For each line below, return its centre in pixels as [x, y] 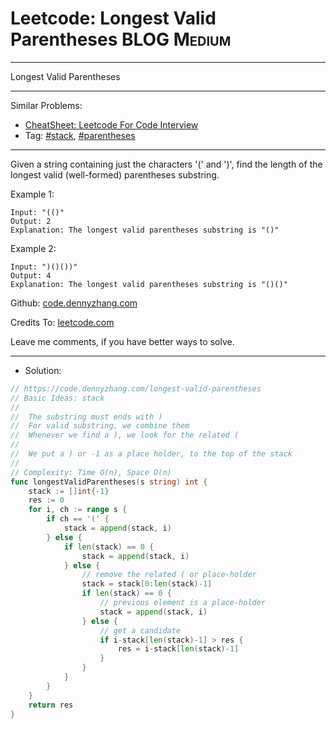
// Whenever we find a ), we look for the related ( [125, 435]
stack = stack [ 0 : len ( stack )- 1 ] [147, 584]
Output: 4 [31, 275]
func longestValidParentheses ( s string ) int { [109, 482]
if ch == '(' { [78, 519]
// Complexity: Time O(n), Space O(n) [91, 472]
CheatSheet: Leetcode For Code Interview [111, 124]
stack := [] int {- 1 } [69, 491]
